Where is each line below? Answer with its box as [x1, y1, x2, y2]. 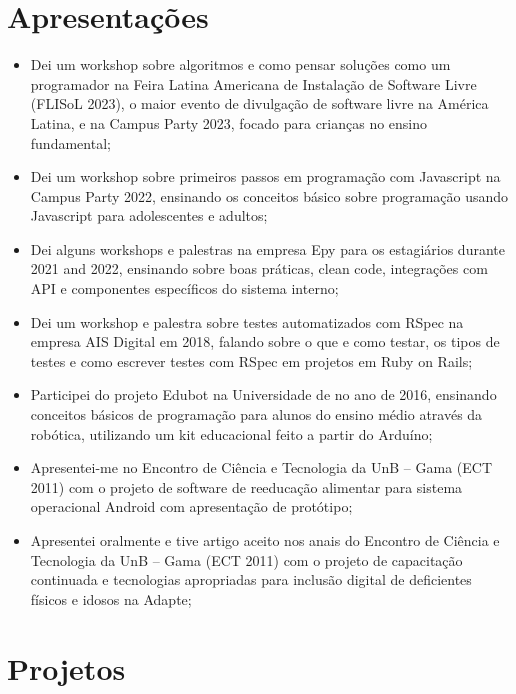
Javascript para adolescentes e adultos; [30, 205, 268, 226]
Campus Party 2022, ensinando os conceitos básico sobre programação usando [30, 185, 509, 206]
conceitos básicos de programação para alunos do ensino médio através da [30, 404, 483, 425]
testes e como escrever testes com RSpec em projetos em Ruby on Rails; [30, 350, 473, 371]
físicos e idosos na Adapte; [30, 588, 192, 609]
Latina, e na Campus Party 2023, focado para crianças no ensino [30, 112, 428, 133]
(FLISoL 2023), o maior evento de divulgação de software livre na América [30, 93, 489, 114]
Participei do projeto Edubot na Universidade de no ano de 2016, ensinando [30, 384, 497, 405]
